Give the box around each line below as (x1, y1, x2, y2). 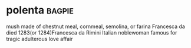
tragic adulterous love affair (6, 35, 73, 42)
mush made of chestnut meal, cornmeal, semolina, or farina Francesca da (6, 23, 186, 30)
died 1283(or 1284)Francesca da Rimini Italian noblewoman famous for (6, 29, 177, 36)
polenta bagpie (6, 4, 74, 17)
